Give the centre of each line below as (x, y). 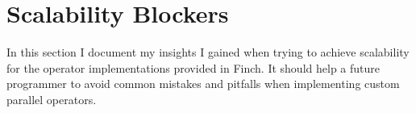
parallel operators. (52, 99)
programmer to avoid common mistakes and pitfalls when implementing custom (203, 84)
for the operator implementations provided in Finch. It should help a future (193, 67)
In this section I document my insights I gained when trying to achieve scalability (208, 52)
